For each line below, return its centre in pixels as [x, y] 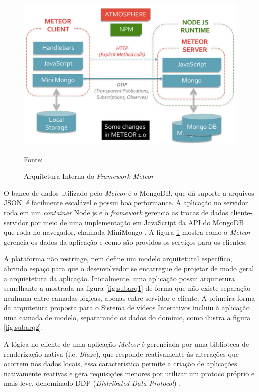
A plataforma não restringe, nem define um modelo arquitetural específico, [118, 259]
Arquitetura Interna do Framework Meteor [89, 176]
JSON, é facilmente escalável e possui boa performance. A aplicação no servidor [126, 203]
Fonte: [33, 159]
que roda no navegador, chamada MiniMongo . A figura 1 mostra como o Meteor [128, 232]
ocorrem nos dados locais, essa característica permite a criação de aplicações [121, 364]
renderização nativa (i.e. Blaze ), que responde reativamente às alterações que [121, 354]
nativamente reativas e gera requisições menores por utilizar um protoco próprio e [129, 373]
